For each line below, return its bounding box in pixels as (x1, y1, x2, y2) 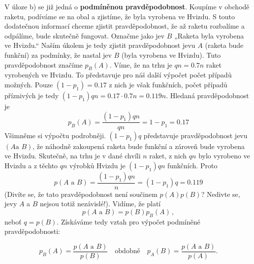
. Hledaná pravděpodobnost (166, 90, 249, 100)
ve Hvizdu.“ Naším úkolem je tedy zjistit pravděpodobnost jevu (4, 40, 195, 50)
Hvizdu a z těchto (4, 160, 58, 170)
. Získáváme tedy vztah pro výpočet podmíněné (57, 216, 200, 226)
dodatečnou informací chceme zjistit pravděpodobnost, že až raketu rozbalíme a (4, 21, 245, 31)
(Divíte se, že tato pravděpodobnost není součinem (4, 189, 158, 199)
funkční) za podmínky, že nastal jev (4, 49, 112, 60)
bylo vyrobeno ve (198, 151, 250, 161)
